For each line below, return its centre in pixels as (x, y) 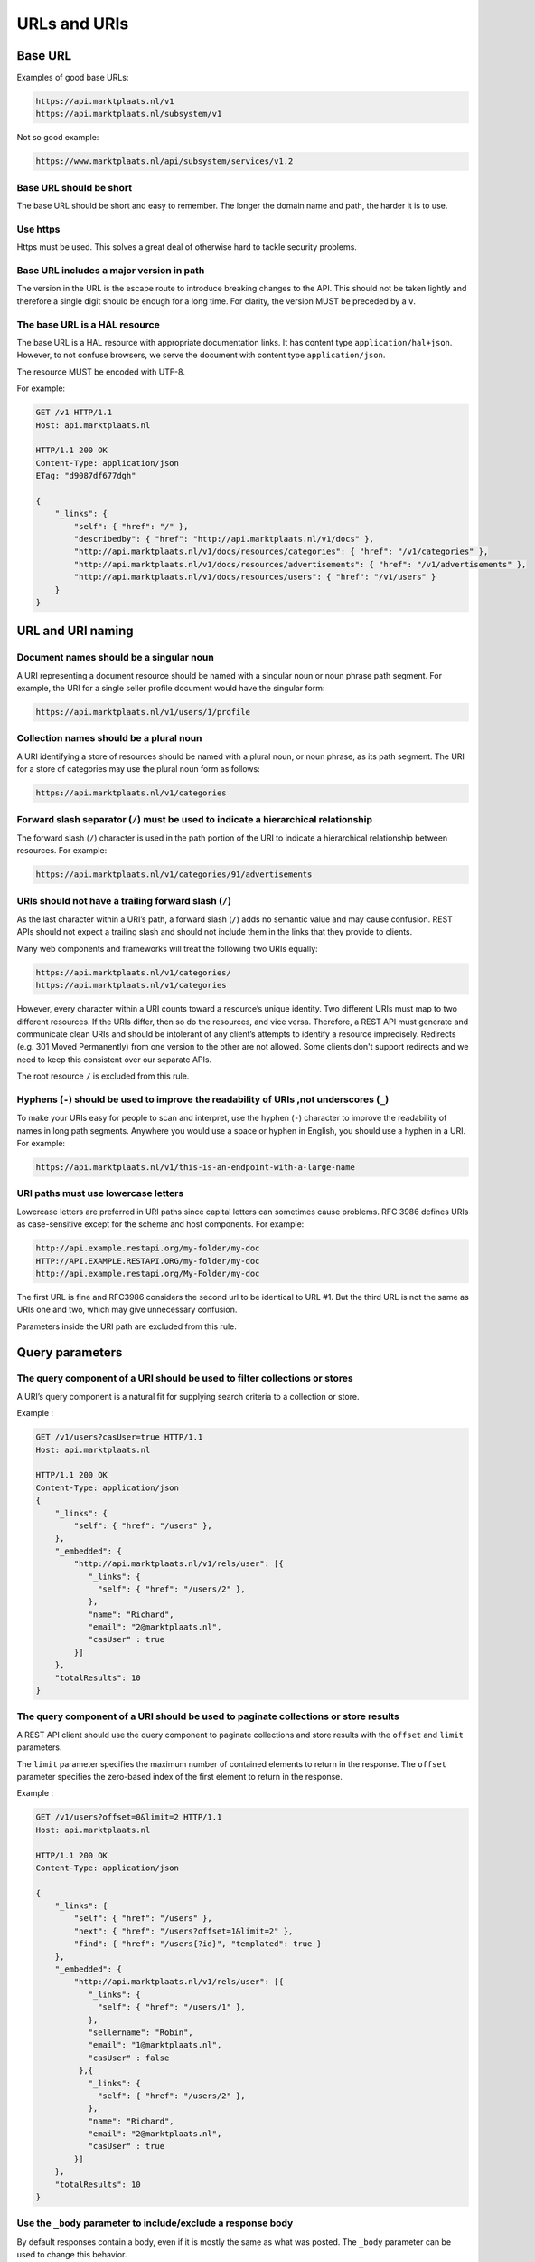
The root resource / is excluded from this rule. (103, 1076)
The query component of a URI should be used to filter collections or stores (185, 1378)
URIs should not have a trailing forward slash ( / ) (124, 900)
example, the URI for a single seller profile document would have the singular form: (171, 689)
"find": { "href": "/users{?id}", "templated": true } (198, 1944)
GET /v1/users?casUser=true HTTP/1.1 (119, 1437)
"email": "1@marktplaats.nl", (155, 2045)
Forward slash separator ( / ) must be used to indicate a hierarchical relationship (195, 819)
